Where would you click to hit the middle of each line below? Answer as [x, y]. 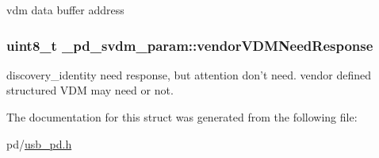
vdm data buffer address [65, 10]
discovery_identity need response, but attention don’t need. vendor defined [189, 74]
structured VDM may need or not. [90, 90]
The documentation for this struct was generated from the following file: [182, 117]
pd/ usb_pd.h [39, 143]
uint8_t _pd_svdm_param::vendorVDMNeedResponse [190, 45]
